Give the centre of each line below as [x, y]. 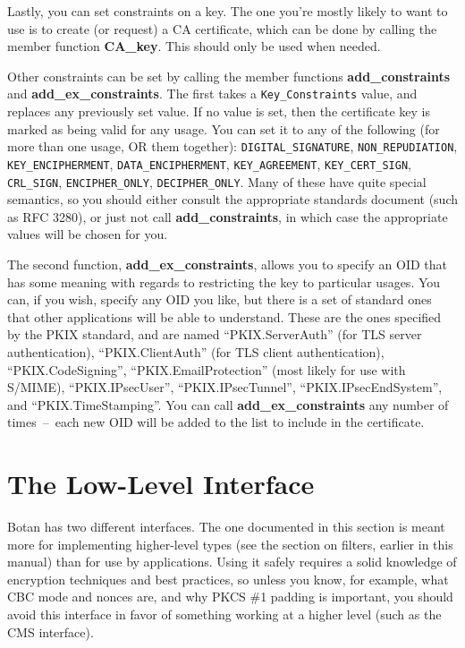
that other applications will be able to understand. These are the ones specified [224, 316]
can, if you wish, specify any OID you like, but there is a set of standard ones [220, 299]
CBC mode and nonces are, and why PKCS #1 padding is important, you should [230, 597]
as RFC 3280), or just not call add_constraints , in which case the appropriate [228, 216]
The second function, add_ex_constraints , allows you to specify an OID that [228, 264]
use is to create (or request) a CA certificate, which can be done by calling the [222, 28]
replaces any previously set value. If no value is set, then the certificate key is [219, 111]
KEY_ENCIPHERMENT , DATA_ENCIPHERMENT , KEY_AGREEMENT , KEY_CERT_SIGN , [209, 163]
